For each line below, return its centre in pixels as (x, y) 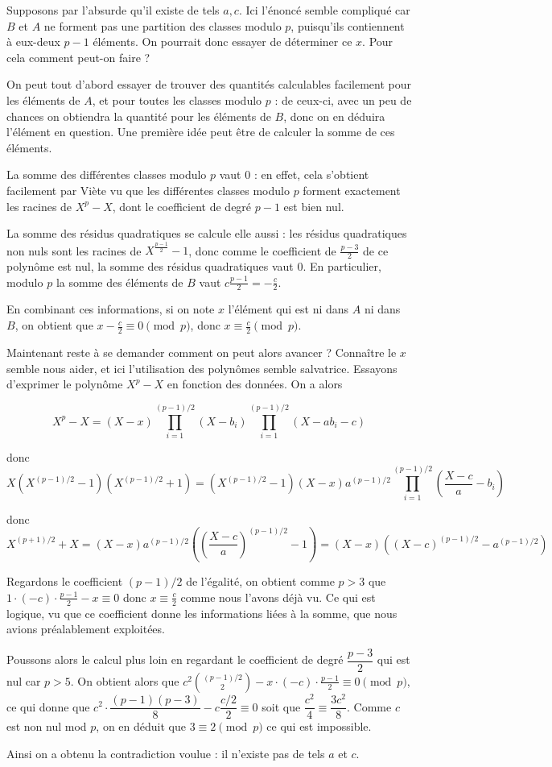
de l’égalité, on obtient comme (260, 581)
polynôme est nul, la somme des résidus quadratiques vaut (150, 266)
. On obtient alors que (125, 680)
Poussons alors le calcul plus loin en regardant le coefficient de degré (175, 659)
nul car (24, 680)
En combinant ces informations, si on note (111, 309)
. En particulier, (342, 266)
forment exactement (352, 190)
